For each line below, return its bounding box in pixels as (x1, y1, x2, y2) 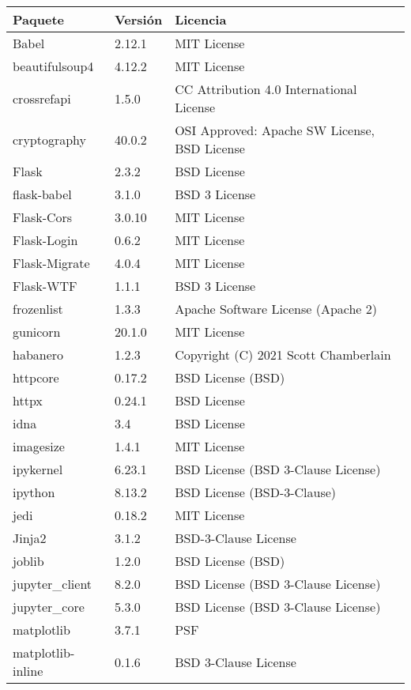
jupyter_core (13, 598, 85, 616)
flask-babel (13, 185, 72, 203)
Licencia (175, 10, 227, 28)
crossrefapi (13, 89, 71, 107)
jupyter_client (13, 575, 92, 593)
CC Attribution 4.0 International (175, 80, 357, 98)
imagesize (13, 437, 65, 455)
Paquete (13, 10, 64, 28)
